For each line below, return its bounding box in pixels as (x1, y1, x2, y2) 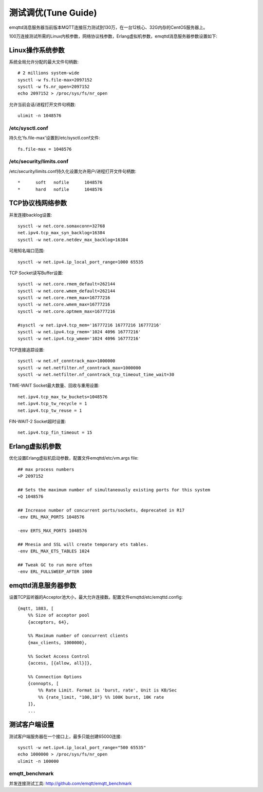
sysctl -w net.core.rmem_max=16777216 (18, 295, 111, 301)
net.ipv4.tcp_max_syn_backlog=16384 (18, 230, 105, 236)
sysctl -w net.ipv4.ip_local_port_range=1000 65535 (18, 259, 144, 264)
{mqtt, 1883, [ (18, 606, 54, 611)
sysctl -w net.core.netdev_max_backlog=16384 (18, 237, 129, 243)
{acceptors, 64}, (27, 619, 69, 625)
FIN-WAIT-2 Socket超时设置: (9, 418, 66, 424)
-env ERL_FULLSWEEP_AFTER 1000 (18, 569, 93, 574)
